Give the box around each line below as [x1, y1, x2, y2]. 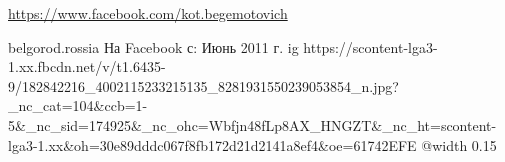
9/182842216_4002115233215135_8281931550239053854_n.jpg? [8, 75, 399, 96]
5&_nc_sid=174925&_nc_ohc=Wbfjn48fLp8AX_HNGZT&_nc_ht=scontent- [8, 114, 497, 135]
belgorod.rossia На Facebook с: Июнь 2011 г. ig [8, 36, 299, 57]
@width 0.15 [421, 134, 497, 155]
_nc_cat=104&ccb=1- [8, 95, 148, 116]
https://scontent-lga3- [303, 36, 438, 57]
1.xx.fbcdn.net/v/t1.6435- [8, 56, 166, 77]
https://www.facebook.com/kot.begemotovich [8, 3, 288, 23]
